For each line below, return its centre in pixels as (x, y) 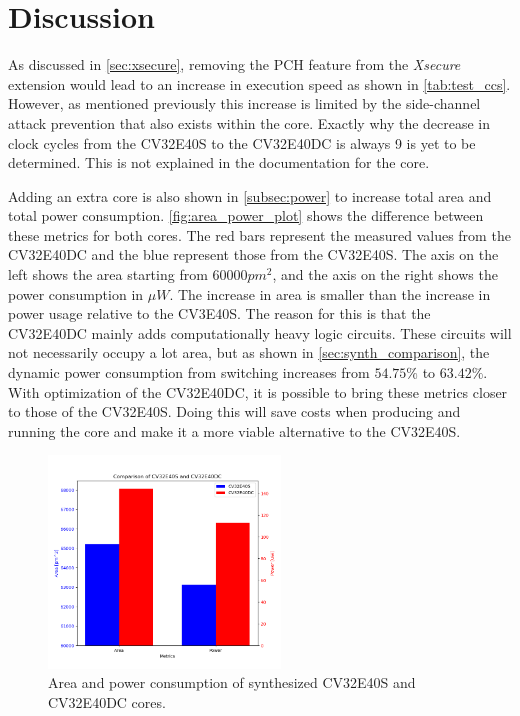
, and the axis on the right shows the (385, 274)
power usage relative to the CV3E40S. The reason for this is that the (219, 313)
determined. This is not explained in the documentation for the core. (219, 162)
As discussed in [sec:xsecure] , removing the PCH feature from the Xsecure (234, 64)
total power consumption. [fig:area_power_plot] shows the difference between (246, 215)
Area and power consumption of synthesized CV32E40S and (232, 682)
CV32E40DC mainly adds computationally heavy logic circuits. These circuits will (260, 332)
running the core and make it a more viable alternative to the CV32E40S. (234, 430)
